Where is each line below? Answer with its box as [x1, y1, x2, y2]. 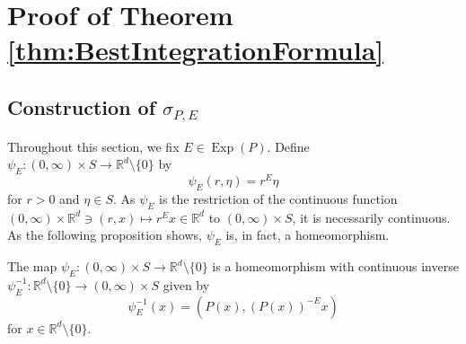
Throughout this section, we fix [7, 137, 180, 155]
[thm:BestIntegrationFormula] [7, 31, 384, 68]
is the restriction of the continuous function [159, 189, 398, 207]
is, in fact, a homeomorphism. [225, 225, 390, 244]
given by [163, 275, 210, 294]
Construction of [7, 93, 156, 120]
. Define [267, 137, 310, 155]
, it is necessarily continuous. [292, 207, 451, 226]
